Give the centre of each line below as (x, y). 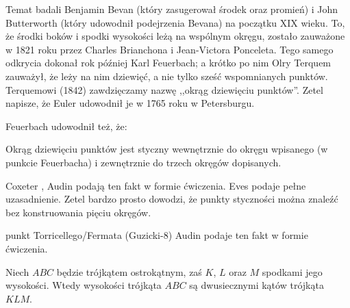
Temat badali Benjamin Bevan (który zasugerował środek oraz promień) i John (172, 9)
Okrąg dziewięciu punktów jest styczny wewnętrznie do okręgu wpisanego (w (167, 149)
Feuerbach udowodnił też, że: (66, 126)
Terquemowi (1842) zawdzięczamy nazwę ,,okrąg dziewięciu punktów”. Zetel (164, 89)
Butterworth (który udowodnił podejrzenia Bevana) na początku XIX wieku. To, (175, 22)
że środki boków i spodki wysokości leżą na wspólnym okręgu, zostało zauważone (175, 36)
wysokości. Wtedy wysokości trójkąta (84, 285)
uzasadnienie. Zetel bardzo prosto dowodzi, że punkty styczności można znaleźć (172, 199)
